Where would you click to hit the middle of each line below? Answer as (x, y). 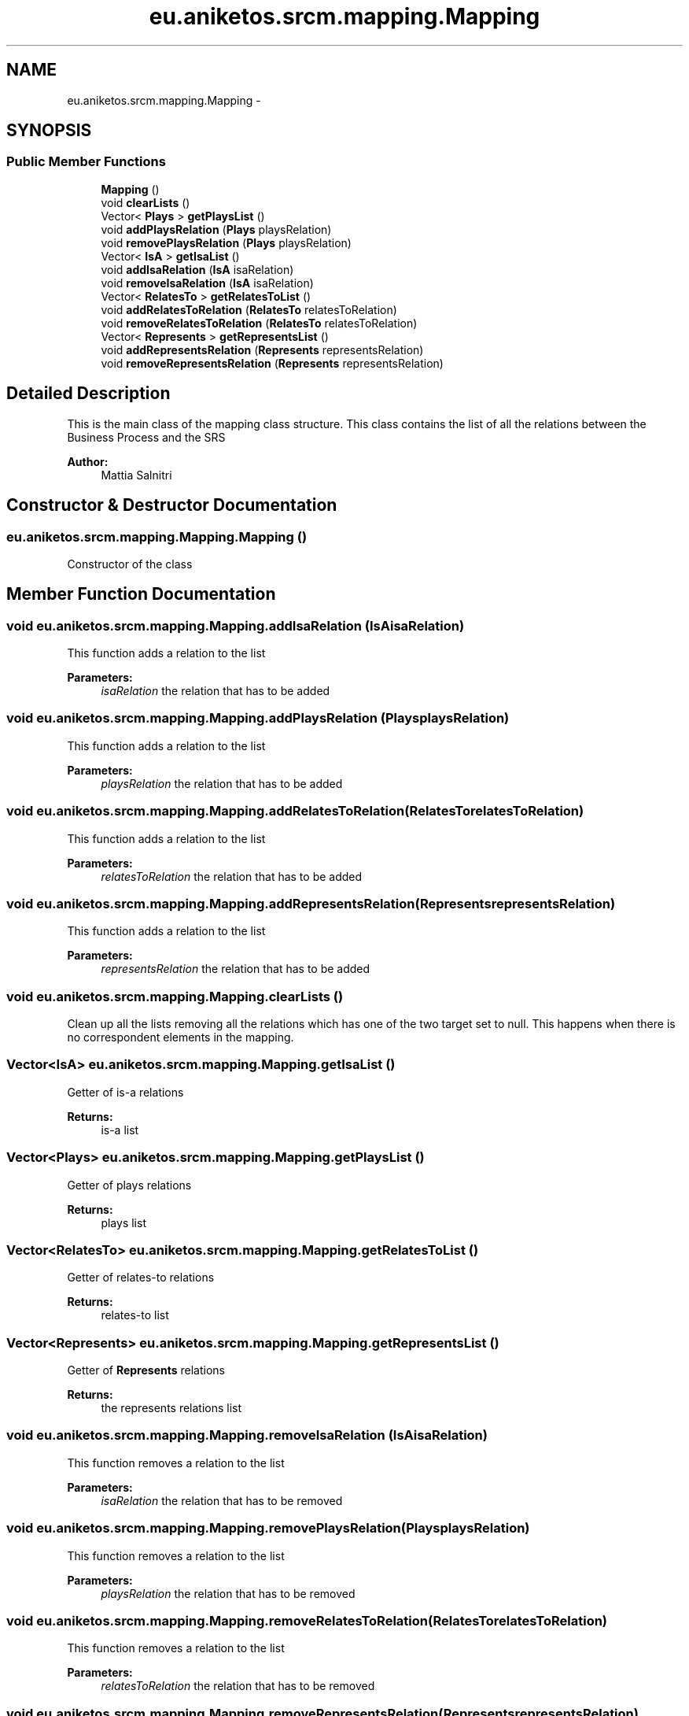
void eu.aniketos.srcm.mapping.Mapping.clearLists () (175, 996)
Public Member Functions (86, 162)
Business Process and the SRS (146, 437)
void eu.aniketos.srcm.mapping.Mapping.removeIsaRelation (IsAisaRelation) (247, 1435)
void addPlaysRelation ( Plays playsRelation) (216, 229)
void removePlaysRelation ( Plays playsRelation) (226, 242)
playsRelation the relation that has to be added (222, 783)
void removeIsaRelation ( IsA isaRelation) (207, 283)
